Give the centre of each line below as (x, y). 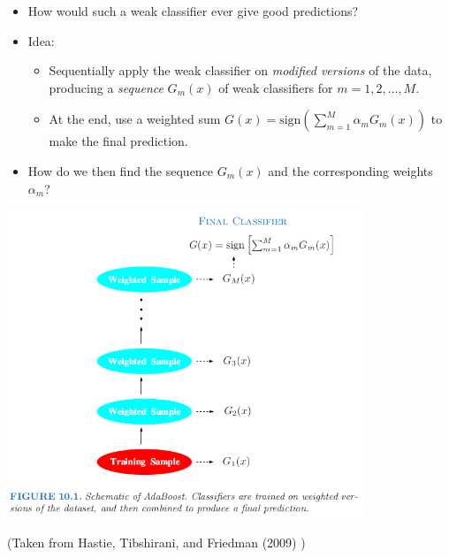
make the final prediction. (118, 141)
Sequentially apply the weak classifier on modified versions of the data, (240, 70)
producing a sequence (106, 87)
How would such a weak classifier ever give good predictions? (193, 11)
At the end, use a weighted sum (135, 119)
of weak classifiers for (276, 87)
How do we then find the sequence (121, 170)
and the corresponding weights (350, 170)
